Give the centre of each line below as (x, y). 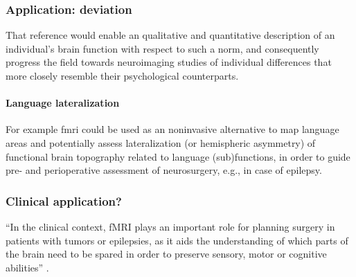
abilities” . (27, 267)
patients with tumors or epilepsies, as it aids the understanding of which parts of (177, 240)
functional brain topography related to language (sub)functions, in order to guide (178, 156)
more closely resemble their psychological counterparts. (122, 75)
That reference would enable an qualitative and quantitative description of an (170, 35)
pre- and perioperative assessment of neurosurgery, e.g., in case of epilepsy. (164, 170)
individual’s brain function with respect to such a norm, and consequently (162, 48)
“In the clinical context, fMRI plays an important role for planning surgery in (170, 226)
